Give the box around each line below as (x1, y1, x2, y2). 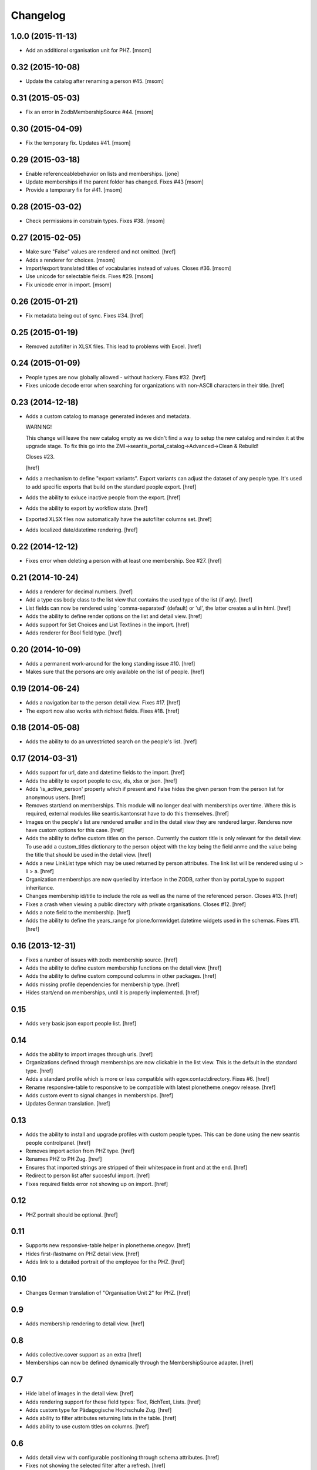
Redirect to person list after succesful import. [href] (25, 1172, 150, 1179)
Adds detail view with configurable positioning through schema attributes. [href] (25, 1454, 220, 1461)
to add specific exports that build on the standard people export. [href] (25, 483, 197, 490)
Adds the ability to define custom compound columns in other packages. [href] (25, 973, 217, 980)
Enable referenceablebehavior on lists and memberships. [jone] (25, 170, 179, 177)
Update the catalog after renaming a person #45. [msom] (25, 77, 164, 85)
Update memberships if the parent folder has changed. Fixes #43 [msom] (25, 178, 204, 185)
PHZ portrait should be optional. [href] (25, 1211, 118, 1218)
